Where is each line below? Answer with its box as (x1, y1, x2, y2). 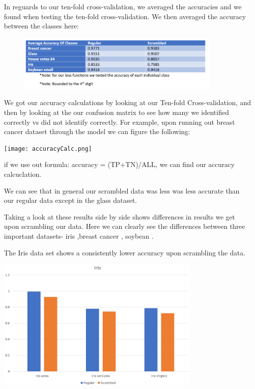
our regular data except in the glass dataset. (4, 195, 137, 205)
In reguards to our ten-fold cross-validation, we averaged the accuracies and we (4, 1, 242, 11)
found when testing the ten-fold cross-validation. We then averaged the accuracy (4, 11, 246, 21)
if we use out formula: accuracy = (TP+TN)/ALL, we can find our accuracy (4, 159, 235, 169)
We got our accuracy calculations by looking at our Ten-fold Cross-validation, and (4, 97, 251, 108)
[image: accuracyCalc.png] (4, 145, 92, 152)
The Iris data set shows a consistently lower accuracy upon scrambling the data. (4, 247, 246, 257)
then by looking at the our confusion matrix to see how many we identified (4, 107, 229, 117)
